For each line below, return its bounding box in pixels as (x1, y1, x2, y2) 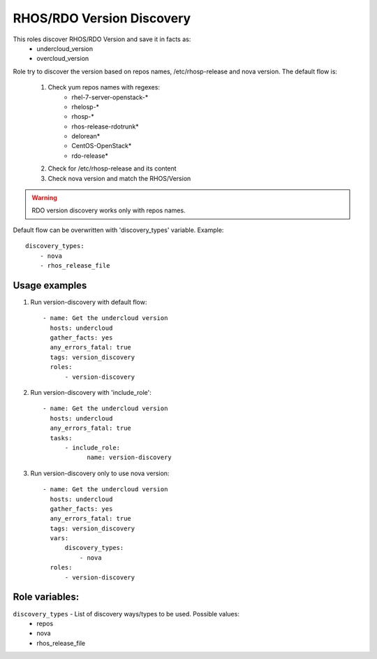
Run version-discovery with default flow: (30, 298, 147, 306)
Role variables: (13, 591, 80, 603)
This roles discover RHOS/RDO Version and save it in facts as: (13, 35, 191, 43)
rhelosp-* (71, 102, 100, 111)
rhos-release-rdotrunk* (71, 122, 139, 131)
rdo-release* (71, 151, 108, 160)
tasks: (50, 434, 73, 442)
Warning (31, 194, 57, 202)
